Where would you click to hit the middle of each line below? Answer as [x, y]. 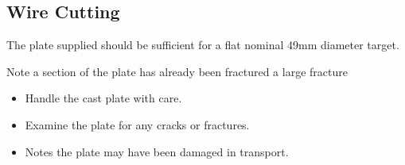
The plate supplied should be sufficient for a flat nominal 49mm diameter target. [203, 45]
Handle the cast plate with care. [103, 98]
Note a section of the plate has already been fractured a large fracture [177, 71]
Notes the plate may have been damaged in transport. [157, 151]
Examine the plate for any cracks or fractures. [137, 124]
